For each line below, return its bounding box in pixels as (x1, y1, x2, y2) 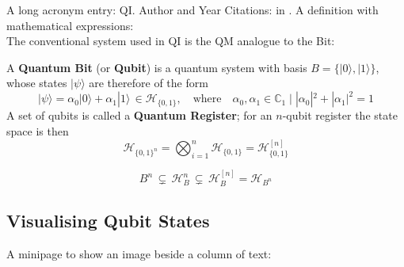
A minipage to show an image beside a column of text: (6, 245, 272, 261)
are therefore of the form (89, 74, 208, 91)
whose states (6, 74, 67, 91)
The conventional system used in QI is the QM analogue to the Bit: (6, 32, 335, 49)
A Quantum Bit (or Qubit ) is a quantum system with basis (6, 59, 307, 75)
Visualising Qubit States (6, 208, 210, 232)
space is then (6, 123, 69, 139)
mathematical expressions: (6, 17, 134, 33)
